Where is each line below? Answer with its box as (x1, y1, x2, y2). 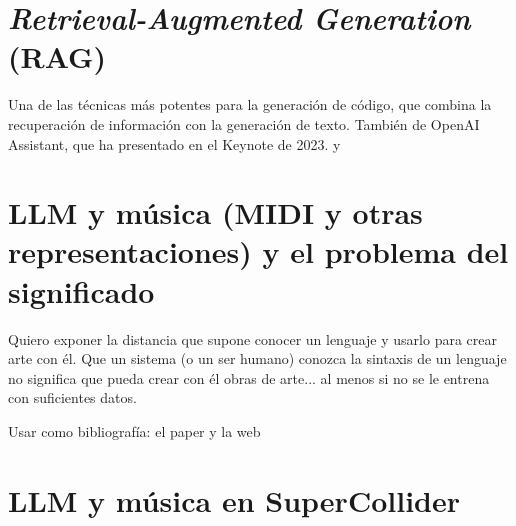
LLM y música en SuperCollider (8, 479, 460, 520)
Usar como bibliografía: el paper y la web (8, 420, 261, 441)
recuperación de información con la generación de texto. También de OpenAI (8, 113, 480, 134)
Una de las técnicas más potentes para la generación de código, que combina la (8, 94, 492, 115)
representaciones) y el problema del (8, 231, 509, 272)
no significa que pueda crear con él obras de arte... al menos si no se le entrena (8, 367, 490, 388)
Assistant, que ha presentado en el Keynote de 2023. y (8, 133, 341, 154)
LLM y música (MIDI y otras (8, 192, 423, 233)
